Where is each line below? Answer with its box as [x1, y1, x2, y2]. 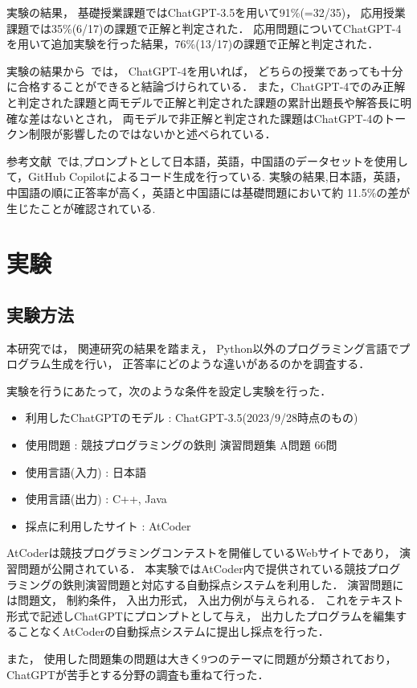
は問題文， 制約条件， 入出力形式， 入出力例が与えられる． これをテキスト [6, 592, 404, 608]
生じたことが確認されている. [6, 199, 156, 216]
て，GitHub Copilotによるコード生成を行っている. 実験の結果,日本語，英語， [6, 168, 407, 185]
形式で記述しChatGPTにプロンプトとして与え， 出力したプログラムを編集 [6, 607, 396, 624]
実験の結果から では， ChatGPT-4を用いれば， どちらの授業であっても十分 [6, 62, 403, 79]
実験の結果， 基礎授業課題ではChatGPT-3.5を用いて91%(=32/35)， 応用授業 [6, 4, 406, 20]
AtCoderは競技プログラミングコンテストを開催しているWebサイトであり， [6, 544, 396, 561]
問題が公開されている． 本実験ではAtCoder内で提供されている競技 [17, 560, 367, 577]
